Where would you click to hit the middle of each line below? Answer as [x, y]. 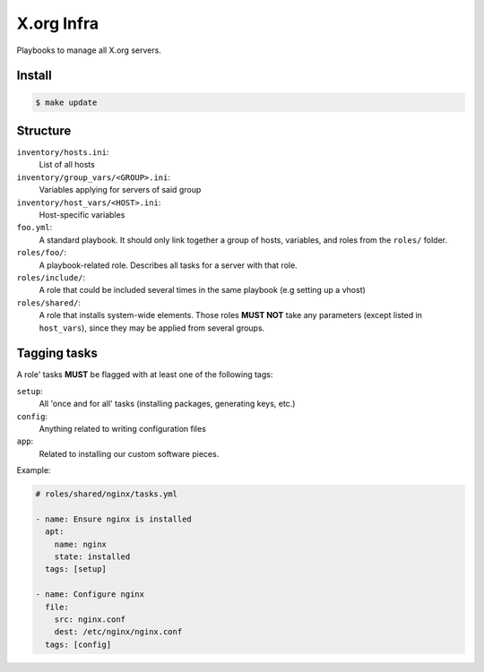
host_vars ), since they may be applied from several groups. [152, 328]
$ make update [66, 102]
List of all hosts [67, 165]
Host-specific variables [82, 215]
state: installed [92, 557]
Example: [34, 470]
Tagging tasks [57, 353]
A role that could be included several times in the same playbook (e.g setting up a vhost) [203, 290]
